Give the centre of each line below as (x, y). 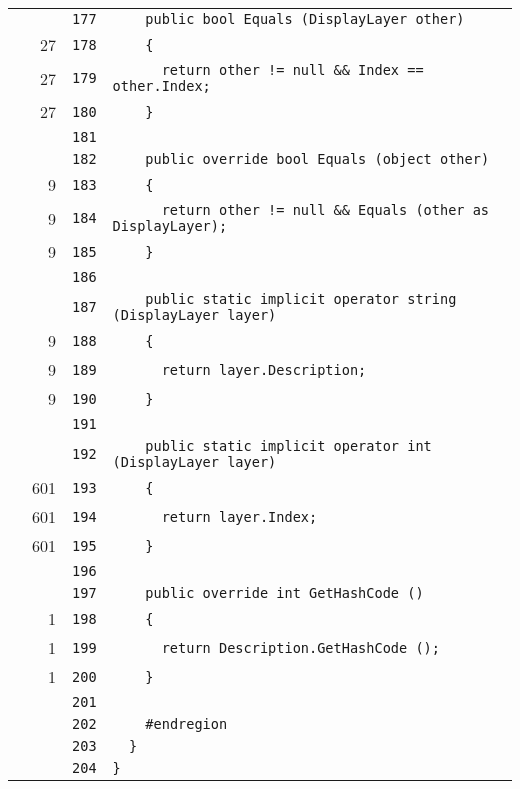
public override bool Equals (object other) (317, 159)
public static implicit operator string (301, 299)
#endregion (186, 724)
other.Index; (161, 86)
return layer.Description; (264, 369)
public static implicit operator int (288, 446)
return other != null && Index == (292, 70)
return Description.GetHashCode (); (300, 647)
